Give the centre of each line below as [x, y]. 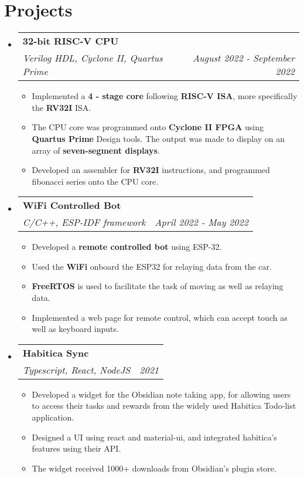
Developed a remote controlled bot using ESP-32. [127, 247]
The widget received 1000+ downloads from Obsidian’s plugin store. [154, 468]
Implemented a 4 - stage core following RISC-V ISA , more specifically [165, 96]
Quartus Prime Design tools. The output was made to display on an [158, 138]
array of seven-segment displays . [96, 150]
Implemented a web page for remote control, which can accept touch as [160, 317]
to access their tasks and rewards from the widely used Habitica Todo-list [164, 406]
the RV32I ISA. [62, 107]
